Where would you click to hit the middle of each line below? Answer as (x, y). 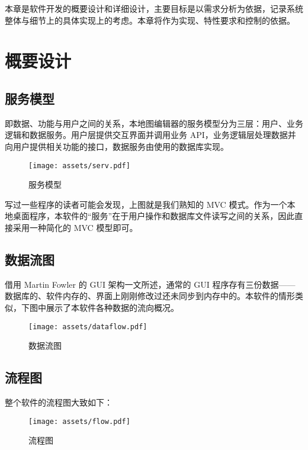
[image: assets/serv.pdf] (79, 165)
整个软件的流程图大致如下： (59, 402)
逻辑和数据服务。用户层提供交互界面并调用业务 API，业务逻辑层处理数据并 (150, 135)
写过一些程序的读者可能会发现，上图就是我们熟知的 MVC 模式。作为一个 (146, 204)
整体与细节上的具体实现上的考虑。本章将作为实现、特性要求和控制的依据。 (150, 20)
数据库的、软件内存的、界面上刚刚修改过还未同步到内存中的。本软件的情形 (150, 296)
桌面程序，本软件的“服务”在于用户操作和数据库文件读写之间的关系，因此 (154, 216)
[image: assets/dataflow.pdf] (88, 327)
